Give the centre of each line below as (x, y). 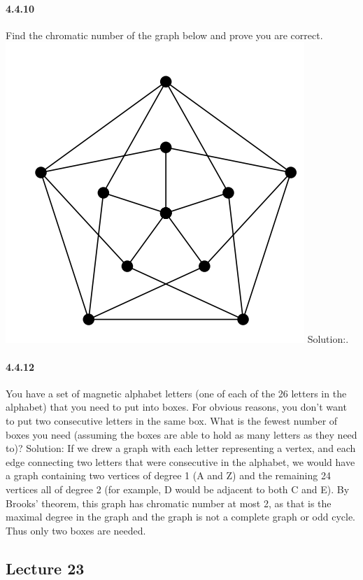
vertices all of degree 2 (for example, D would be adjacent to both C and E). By (178, 489)
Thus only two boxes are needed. (76, 530)
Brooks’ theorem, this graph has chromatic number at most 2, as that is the (169, 503)
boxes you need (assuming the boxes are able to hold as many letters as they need (181, 434)
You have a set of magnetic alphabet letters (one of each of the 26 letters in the (176, 393)
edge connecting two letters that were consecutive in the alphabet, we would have (180, 461)
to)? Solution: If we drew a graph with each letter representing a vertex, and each (181, 448)
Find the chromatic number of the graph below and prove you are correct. (164, 35)
